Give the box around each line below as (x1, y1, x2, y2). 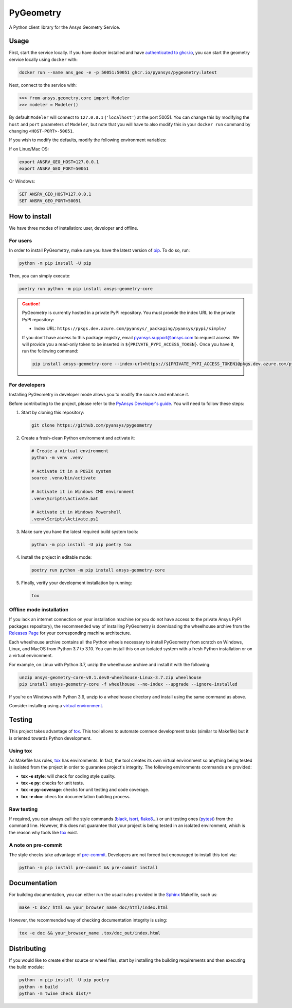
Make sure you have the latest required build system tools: (21, 529, 139, 534)
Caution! (22, 301, 40, 307)
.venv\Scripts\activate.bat (31, 495, 98, 501)
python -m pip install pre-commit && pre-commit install (19, 864, 158, 870)
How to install (9, 212, 52, 220)
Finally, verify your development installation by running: (21, 580, 132, 586)
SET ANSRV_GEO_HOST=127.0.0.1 (19, 191, 91, 197)
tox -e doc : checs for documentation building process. (21, 793, 131, 799)
